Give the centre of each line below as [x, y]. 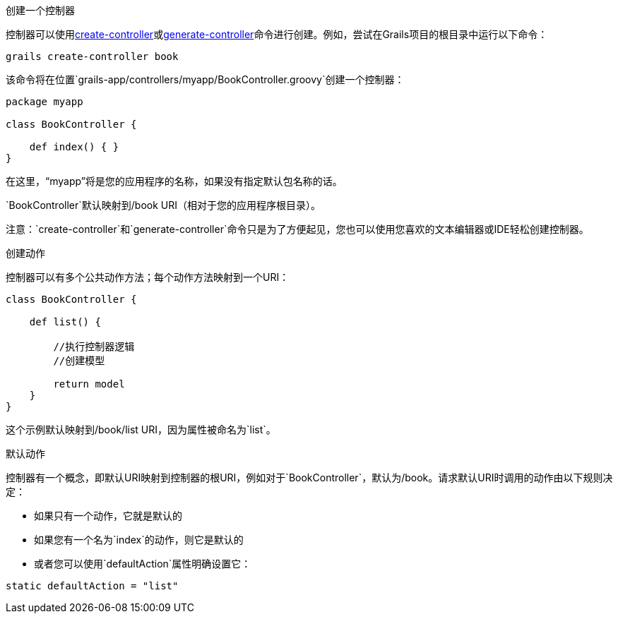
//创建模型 [79, 361]
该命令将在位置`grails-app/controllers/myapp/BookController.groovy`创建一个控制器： [205, 79]
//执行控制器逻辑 [94, 347]
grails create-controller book [92, 56]
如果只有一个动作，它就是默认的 [108, 516]
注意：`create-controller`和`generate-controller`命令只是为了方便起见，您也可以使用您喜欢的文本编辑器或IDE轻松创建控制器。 [297, 229]
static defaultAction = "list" [92, 586]
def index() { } [74, 147]
